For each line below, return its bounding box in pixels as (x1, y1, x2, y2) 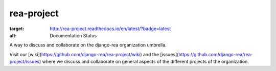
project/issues (9, 59, 40, 65)
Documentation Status (50, 32, 97, 38)
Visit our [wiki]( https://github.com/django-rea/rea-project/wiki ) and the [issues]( (9, 51, 179, 57)
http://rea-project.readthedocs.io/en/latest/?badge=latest (50, 26, 171, 32)
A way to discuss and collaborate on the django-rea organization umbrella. (9, 42, 167, 48)
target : (9, 26, 25, 32)
